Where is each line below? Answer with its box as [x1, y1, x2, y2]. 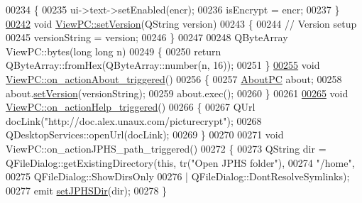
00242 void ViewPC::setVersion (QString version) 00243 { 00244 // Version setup [6, 16, 357, 31]
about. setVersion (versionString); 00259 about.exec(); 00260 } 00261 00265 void [6, 85, 349, 100]
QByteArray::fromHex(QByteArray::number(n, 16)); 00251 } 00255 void [6, 57, 320, 72]
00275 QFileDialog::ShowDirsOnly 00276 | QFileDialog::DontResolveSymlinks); [6, 169, 350, 184]
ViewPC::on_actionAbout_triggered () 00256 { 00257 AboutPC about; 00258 [6, 71, 342, 86]
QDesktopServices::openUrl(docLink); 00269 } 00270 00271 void [6, 127, 284, 142]
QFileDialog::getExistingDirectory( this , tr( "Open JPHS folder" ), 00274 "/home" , [6, 155, 355, 170]
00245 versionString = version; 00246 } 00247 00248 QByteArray [6, 30, 288, 45]
